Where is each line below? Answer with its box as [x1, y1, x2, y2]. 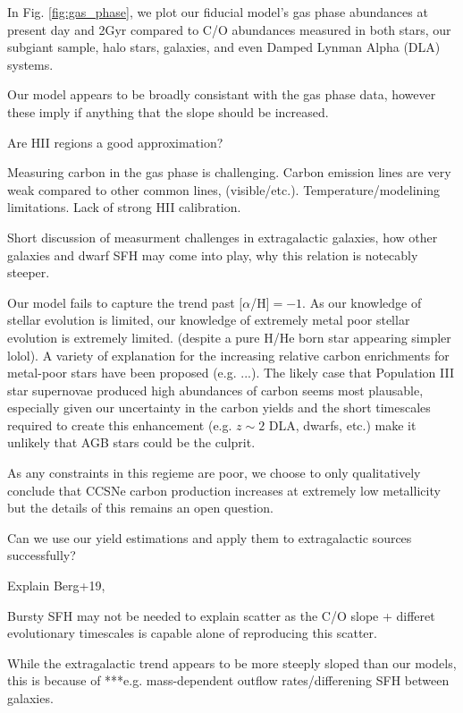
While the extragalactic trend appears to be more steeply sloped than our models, [7, 653, 457, 672]
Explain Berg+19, [7, 576, 105, 595]
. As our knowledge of [302, 293, 422, 311]
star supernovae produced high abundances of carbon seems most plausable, [7, 380, 424, 399]
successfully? [7, 546, 76, 564]
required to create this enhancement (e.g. [7, 415, 232, 434]
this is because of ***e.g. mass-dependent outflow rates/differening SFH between [7, 671, 450, 690]
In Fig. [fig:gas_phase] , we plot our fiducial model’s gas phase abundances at [7, 3, 428, 21]
